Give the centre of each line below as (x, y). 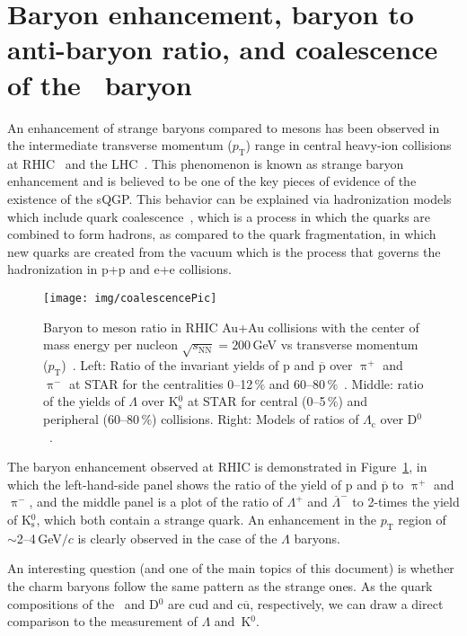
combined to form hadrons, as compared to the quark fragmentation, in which (222, 234)
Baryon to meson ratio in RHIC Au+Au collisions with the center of (231, 327)
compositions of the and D (83, 603)
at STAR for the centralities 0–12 (161, 383)
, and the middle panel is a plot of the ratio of (156, 502)
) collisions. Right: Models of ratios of (256, 419)
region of (422, 520)
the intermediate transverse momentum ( (120, 145)
